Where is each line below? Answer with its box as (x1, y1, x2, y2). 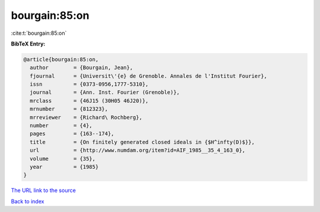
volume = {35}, (30, 155, 96, 162)
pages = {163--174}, (30, 131, 115, 137)
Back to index (11, 198, 44, 205)
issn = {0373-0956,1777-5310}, (30, 81, 149, 88)
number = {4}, (30, 122, 93, 129)
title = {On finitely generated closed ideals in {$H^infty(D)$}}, (30, 139, 255, 145)
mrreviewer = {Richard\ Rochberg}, (30, 114, 142, 120)
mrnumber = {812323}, (30, 106, 108, 112)
